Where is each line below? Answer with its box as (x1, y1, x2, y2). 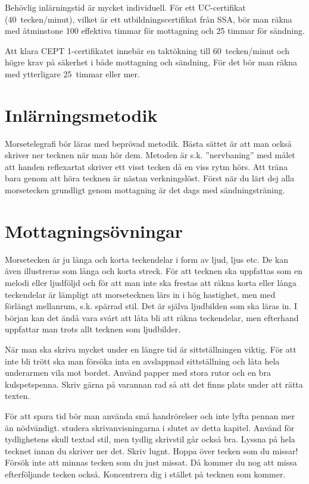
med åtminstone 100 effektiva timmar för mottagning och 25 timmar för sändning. (5, 24, 305, 37)
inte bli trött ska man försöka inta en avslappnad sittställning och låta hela (5, 354, 280, 367)
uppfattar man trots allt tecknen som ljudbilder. (5, 323, 181, 335)
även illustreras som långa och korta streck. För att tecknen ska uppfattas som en (5, 265, 302, 277)
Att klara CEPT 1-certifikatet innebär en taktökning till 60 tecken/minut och (5, 44, 290, 56)
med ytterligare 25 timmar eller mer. (5, 67, 140, 80)
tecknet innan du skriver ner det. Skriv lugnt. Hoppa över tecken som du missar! (5, 444, 298, 457)
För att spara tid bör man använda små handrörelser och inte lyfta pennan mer (5, 409, 295, 422)
